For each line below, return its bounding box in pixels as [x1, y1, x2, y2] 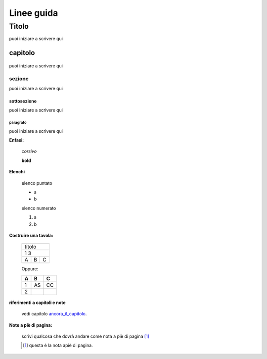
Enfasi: [9, 137, 24, 143]
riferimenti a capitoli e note [9, 300, 66, 306]
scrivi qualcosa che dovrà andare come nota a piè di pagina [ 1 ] [21, 333, 149, 339]
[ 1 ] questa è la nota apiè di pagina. [23, 342, 93, 349]
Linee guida [9, 7, 58, 18]
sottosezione [9, 98, 37, 104]
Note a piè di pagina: [9, 322, 52, 328]
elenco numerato [21, 205, 56, 211]
